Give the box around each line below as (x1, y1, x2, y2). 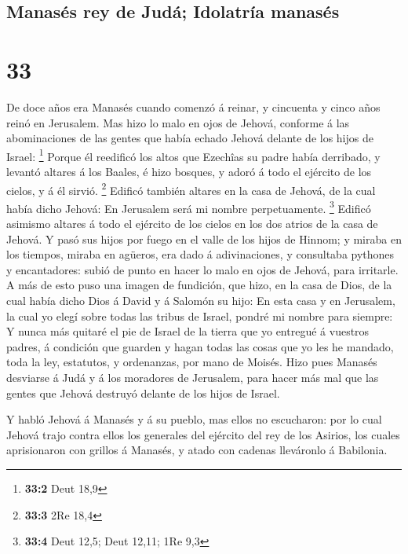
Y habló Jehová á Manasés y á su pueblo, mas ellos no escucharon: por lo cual (6, 411, 382, 427)
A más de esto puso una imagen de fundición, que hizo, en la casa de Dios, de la (6, 277, 392, 293)
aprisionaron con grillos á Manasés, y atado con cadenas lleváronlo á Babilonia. (6, 442, 388, 458)
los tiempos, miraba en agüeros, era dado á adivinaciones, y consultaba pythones (6, 246, 395, 262)
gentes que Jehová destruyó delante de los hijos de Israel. (6, 384, 280, 401)
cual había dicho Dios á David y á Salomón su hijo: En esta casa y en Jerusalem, (6, 292, 395, 308)
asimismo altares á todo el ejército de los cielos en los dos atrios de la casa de (6, 215, 378, 232)
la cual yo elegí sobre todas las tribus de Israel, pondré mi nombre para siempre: (6, 307, 393, 324)
